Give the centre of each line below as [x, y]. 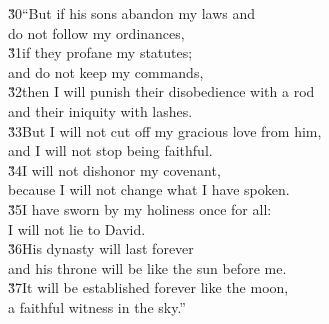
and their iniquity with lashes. [100, 110]
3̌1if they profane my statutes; [100, 52]
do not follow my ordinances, [96, 32]
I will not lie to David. [77, 228]
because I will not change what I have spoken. [149, 189]
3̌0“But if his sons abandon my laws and [132, 13]
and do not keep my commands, [106, 71]
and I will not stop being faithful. [110, 150]
